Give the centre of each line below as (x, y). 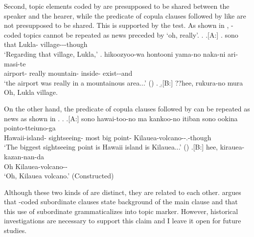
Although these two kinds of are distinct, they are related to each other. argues (123, 192)
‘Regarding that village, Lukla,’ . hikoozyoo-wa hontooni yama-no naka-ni (115, 54)
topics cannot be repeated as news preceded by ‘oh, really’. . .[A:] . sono (131, 34)
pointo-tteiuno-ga (30, 128)
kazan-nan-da (24, 156)
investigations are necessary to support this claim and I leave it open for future (123, 221)
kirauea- (232, 147)
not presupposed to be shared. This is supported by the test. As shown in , (116, 25)
